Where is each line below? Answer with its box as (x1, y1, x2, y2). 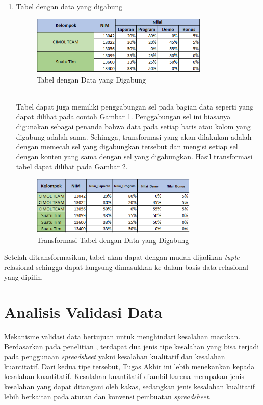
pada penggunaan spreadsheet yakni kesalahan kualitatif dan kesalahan (4, 351, 225, 362)
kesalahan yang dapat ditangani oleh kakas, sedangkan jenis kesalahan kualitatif (4, 381, 255, 392)
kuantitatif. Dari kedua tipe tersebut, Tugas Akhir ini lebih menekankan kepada (4, 361, 255, 371)
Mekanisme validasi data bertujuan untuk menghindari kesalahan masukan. (4, 331, 241, 342)
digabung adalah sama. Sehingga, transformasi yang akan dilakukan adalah (16, 131, 252, 142)
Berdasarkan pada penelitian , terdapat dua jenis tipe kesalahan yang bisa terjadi (4, 341, 259, 352)
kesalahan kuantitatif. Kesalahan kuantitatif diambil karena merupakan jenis (4, 371, 244, 382)
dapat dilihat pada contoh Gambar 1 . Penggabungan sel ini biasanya (16, 111, 231, 122)
